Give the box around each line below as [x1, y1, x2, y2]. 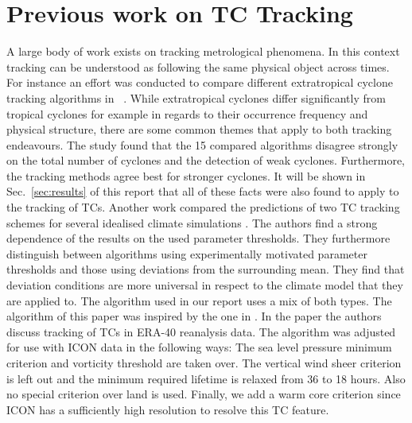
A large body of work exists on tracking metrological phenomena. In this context [6, 43, 400, 60]
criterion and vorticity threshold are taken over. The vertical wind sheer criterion [6, 355, 402, 371]
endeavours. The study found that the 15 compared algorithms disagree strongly [6, 136, 398, 153]
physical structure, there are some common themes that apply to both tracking [6, 121, 392, 138]
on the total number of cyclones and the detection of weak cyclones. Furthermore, [6, 152, 405, 169]
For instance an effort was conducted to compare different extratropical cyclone [6, 74, 393, 91]
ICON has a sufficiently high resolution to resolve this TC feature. [6, 401, 329, 417]
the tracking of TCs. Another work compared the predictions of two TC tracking [6, 199, 400, 215]
